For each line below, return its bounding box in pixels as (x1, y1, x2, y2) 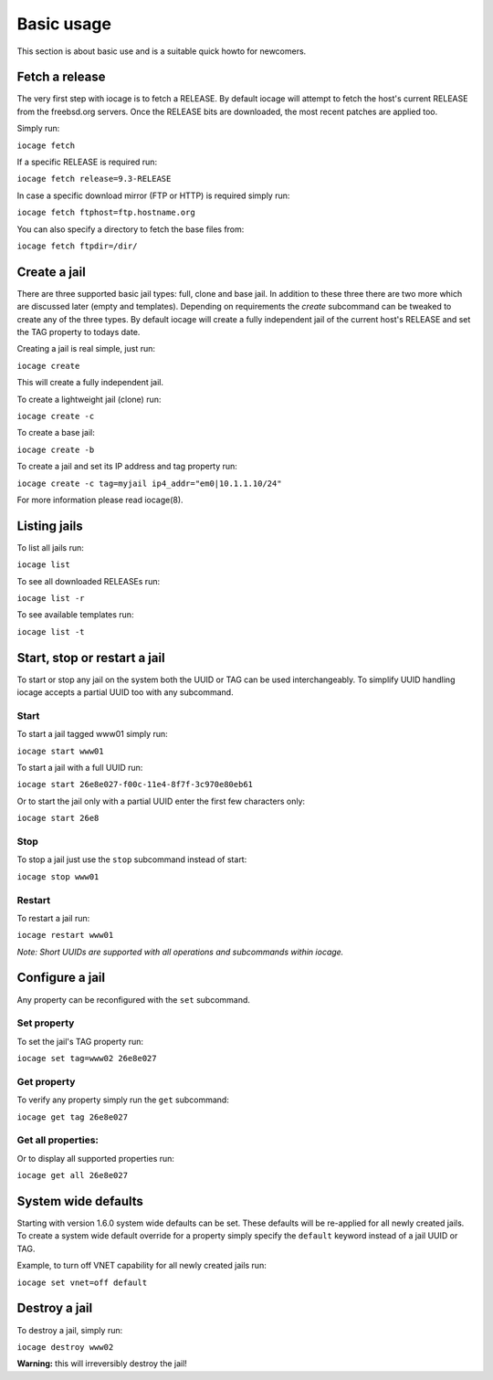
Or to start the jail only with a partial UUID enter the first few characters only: (16, 795, 306, 806)
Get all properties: (16, 1133, 100, 1146)
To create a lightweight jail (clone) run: (16, 394, 162, 405)
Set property (16, 1017, 75, 1029)
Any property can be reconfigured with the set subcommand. (16, 994, 251, 1005)
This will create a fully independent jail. (16, 377, 164, 388)
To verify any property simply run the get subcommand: (16, 1094, 230, 1105)
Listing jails (16, 518, 84, 533)
